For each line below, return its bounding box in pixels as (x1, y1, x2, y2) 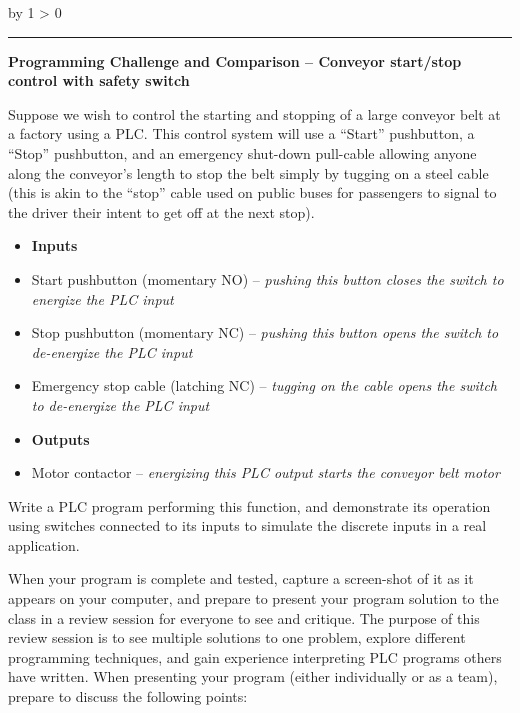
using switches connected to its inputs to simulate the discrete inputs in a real (8, 515, 487, 536)
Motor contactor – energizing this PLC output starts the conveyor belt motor (31, 462, 500, 483)
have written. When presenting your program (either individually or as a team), (8, 666, 498, 687)
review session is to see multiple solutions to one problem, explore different (8, 627, 466, 648)
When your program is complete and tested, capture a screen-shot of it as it (8, 568, 474, 589)
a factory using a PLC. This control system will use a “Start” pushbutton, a (8, 123, 475, 144)
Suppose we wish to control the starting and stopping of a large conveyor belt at (8, 103, 501, 124)
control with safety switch (8, 70, 190, 91)
